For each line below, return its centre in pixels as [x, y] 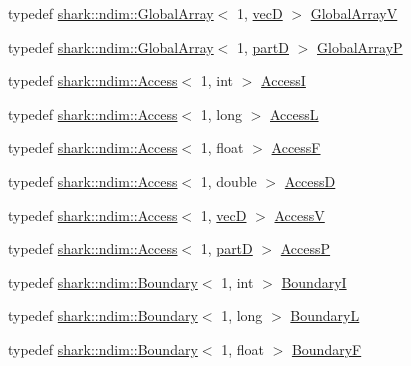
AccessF [296, 147]
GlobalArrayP [360, 46]
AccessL [294, 113]
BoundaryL [325, 315]
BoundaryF [326, 348]
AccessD [310, 180]
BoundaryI [314, 281]
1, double [228, 180]
